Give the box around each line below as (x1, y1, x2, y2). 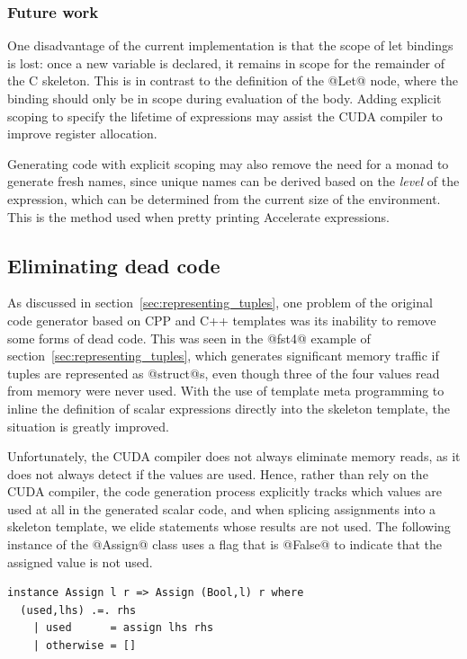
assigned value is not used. (7, 552, 153, 571)
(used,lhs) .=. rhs (20, 603, 137, 617)
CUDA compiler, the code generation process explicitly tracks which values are (7, 482, 442, 501)
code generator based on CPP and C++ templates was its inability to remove (7, 310, 436, 329)
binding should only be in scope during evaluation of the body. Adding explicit (7, 89, 442, 107)
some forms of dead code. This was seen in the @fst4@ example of (7, 328, 371, 347)
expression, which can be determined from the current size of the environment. (7, 189, 441, 208)
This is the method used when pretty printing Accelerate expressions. (7, 207, 390, 226)
